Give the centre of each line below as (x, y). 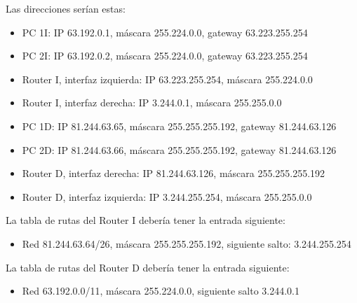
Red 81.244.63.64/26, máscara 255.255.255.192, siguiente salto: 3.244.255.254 (187, 243)
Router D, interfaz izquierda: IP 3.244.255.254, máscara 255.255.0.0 (167, 196)
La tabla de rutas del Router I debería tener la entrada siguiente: (146, 220)
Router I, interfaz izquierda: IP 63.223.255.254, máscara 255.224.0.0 (167, 79)
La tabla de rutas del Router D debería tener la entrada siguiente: (148, 267)
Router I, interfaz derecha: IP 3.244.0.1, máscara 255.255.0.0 (152, 103)
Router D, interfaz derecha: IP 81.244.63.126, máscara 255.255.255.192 (174, 173)
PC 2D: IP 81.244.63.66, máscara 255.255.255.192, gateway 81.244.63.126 (179, 149)
